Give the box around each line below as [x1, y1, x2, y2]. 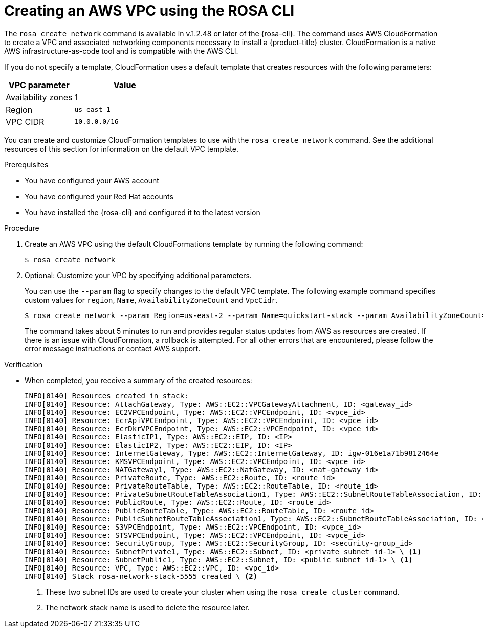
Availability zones [6, 92, 73, 102]
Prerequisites [4, 160, 49, 169]
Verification [4, 360, 43, 369]
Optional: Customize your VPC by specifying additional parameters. [25, 270, 252, 280]
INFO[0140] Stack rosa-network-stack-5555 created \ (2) [25, 572, 258, 580]
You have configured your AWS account [25, 176, 159, 185]
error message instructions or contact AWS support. [25, 344, 201, 353]
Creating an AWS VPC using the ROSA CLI [4, 2, 295, 19]
